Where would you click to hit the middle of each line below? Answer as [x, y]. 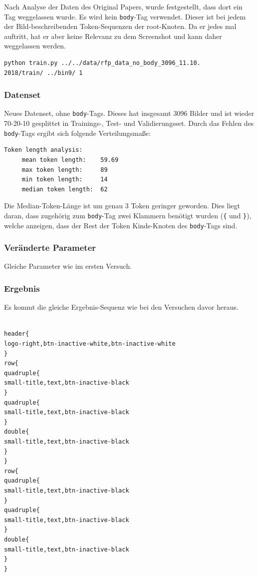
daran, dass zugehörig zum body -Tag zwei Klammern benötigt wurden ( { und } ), [128, 215]
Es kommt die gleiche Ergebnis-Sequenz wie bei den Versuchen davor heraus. [121, 307]
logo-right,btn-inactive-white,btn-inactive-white [90, 344]
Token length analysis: [43, 150]
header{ [17, 334]
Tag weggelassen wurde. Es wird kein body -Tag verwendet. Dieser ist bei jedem [125, 16]
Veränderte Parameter [50, 248]
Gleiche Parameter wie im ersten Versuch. [68, 266]
